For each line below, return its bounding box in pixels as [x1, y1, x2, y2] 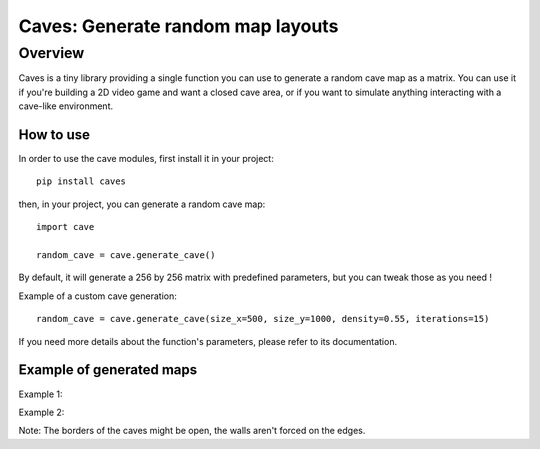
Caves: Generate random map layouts [18, 15, 339, 37]
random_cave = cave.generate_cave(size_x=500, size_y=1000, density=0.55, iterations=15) [36, 313, 490, 325]
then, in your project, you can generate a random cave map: [18, 198, 266, 210]
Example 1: [18, 388, 63, 400]
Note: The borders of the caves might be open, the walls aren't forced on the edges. [18, 425, 366, 437]
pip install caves [36, 176, 127, 187]
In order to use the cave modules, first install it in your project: [18, 153, 274, 165]
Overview [18, 44, 85, 62]
